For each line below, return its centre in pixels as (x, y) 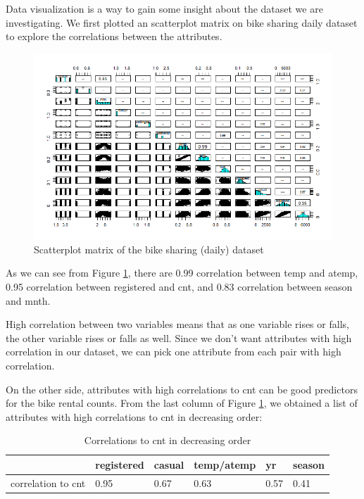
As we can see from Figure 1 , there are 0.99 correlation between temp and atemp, (182, 273)
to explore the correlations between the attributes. (114, 36)
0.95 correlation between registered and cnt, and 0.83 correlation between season (179, 287)
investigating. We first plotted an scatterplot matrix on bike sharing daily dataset (182, 22)
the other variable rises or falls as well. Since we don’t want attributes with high (179, 337)
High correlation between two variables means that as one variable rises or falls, (177, 324)
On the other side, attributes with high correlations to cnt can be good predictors (182, 389)
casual (169, 464)
